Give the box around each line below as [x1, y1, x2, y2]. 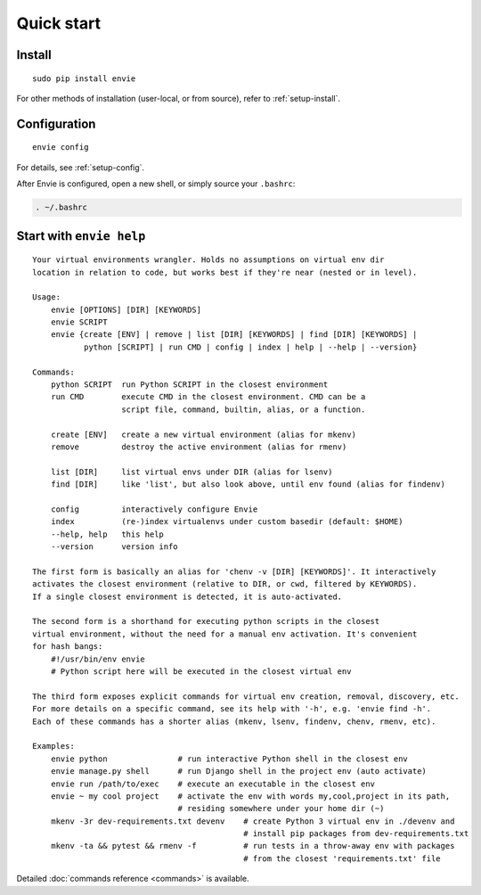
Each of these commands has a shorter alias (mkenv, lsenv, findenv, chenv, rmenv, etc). [32, 716, 436, 727]
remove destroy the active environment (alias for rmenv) [50, 441, 347, 452]
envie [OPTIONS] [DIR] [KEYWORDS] [50, 304, 202, 315]
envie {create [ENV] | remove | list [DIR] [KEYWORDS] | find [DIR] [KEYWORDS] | [50, 330, 418, 340]
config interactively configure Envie [50, 504, 258, 514]
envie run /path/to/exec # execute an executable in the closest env [50, 778, 376, 789]
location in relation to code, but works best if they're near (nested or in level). [32, 267, 418, 277]
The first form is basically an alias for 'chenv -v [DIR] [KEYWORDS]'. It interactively [32, 566, 436, 577]
